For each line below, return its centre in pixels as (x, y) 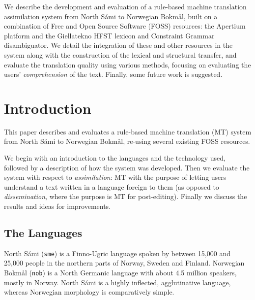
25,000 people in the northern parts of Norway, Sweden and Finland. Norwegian (124, 263)
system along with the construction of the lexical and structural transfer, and (120, 54)
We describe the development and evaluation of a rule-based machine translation (125, 6)
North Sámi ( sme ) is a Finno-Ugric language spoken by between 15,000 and (117, 253)
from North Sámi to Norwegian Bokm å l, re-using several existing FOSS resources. (127, 141)
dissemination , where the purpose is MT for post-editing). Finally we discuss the (126, 196)
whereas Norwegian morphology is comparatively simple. (89, 292)
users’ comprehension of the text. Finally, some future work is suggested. (113, 74)
